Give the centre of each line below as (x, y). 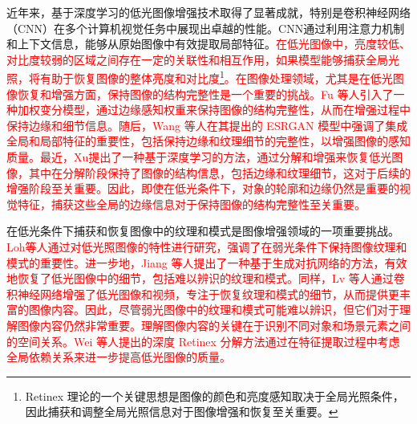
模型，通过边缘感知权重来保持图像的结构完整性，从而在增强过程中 (236, 110)
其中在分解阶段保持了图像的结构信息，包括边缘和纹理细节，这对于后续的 (219, 172)
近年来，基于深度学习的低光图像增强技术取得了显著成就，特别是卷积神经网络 (208, 12)
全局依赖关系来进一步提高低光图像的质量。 (119, 357)
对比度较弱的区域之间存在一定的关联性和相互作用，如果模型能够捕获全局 (197, 59)
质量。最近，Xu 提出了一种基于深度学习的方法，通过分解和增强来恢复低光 (199, 157)
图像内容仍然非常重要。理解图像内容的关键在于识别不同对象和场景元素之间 (214, 325)
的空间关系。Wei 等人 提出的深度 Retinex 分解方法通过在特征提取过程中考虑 (203, 341)
